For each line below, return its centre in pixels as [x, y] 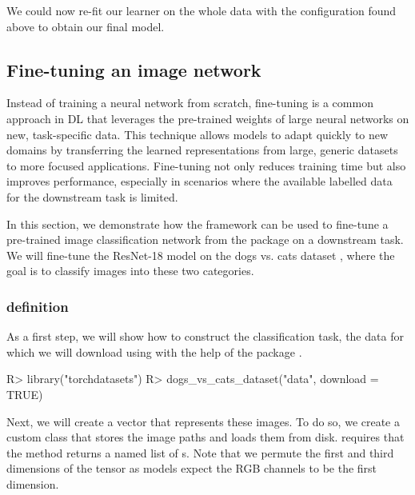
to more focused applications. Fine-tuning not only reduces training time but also [206, 165]
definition [38, 306]
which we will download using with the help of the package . [154, 351]
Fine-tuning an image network [134, 69]
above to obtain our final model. [86, 26]
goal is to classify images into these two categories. [130, 271]
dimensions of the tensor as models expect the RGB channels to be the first [192, 468]
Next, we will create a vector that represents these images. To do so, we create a [204, 421]
